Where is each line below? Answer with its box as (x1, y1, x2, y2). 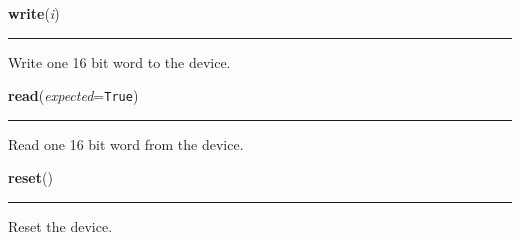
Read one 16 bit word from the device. (8, 133, 244, 154)
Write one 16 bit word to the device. (8, 51, 231, 72)
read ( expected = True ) (8, 85, 139, 106)
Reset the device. (8, 216, 113, 237)
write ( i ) (8, 3, 60, 23)
